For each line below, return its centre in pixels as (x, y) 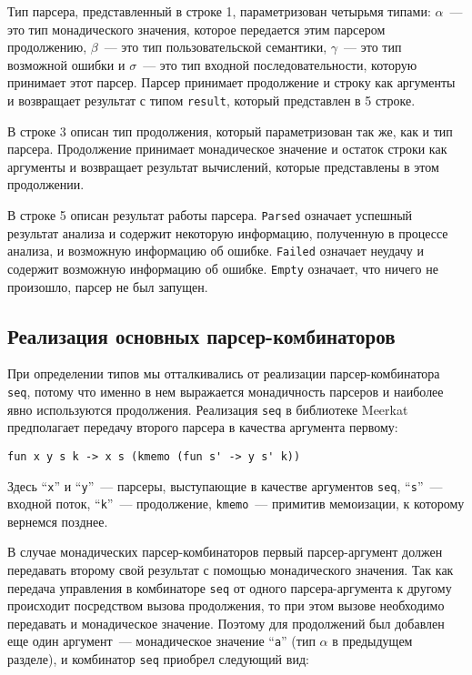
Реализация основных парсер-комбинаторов (201, 335)
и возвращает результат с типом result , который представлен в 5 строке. (211, 100)
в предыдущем (372, 641)
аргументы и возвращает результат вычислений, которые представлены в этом (223, 166)
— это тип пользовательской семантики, (216, 47)
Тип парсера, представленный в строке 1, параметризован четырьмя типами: (219, 11)
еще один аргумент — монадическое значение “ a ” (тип (161, 641)
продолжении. (46, 184)
